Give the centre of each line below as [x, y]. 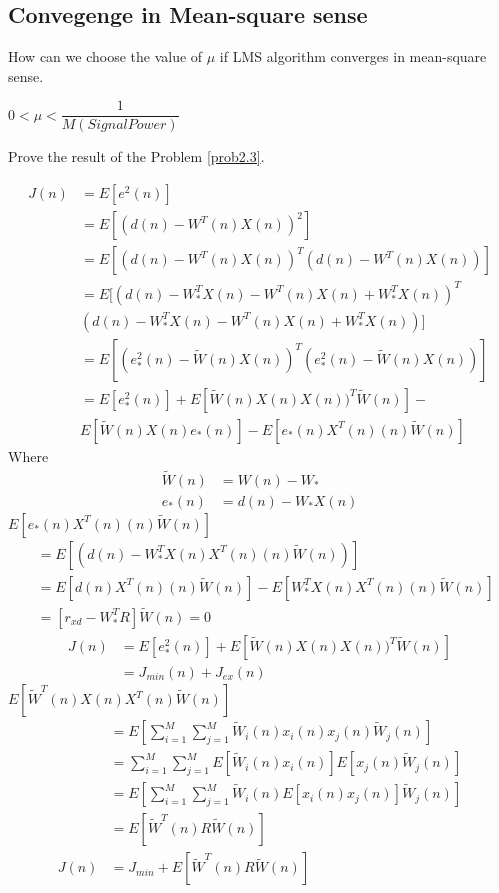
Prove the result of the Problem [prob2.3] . [136, 156]
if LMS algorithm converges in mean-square [353, 56]
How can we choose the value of [105, 56]
